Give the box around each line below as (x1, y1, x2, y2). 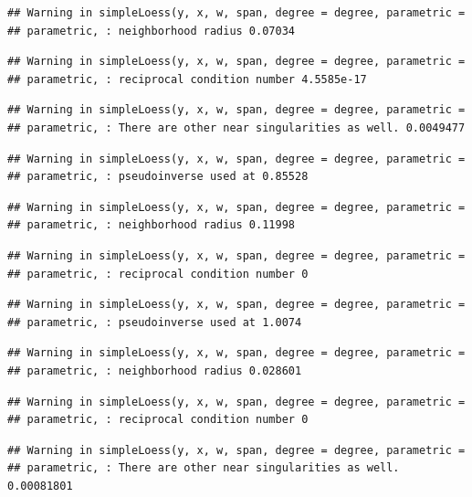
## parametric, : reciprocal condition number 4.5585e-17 (7, 72, 367, 86)
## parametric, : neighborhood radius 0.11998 (7, 218, 295, 232)
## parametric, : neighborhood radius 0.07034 (7, 24, 295, 37)
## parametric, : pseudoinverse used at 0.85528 (7, 170, 309, 184)
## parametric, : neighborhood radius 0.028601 (7, 364, 302, 377)
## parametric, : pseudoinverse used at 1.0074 (7, 315, 302, 329)
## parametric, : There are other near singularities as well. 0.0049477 (7, 121, 466, 134)
